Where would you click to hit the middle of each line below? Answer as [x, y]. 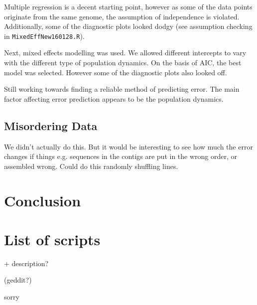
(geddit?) [18, 280]
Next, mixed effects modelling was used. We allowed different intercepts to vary [125, 53]
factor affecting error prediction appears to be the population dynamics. [114, 98]
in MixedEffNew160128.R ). [44, 36]
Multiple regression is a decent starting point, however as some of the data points [128, 6]
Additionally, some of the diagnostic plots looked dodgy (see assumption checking [128, 26]
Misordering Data [51, 125]
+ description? [26, 263]
